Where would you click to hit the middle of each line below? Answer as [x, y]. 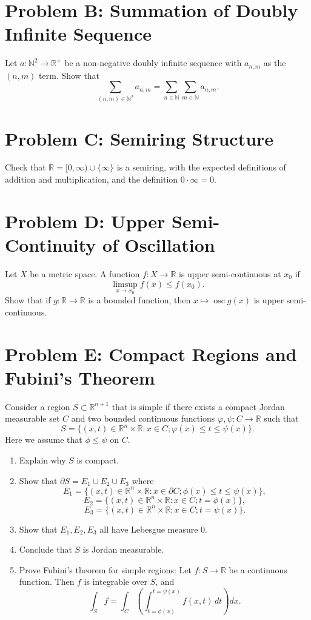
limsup [125, 284]
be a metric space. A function [85, 273]
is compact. [98, 460]
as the [275, 63]
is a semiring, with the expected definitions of [201, 167]
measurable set [32, 418]
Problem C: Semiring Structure [139, 138]
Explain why [42, 460]
